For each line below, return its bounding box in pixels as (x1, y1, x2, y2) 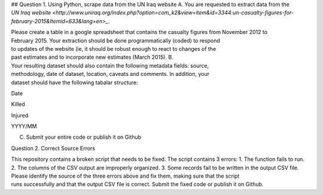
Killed (11, 100, 25, 108)
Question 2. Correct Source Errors (11, 144, 96, 152)
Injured (11, 111, 29, 119)
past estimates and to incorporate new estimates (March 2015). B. (11, 54, 173, 61)
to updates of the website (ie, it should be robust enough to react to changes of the (11, 45, 217, 52)
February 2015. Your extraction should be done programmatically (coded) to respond (11, 36, 221, 44)
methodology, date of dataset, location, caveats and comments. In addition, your (11, 71, 209, 78)
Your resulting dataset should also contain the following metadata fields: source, (11, 62, 209, 69)
